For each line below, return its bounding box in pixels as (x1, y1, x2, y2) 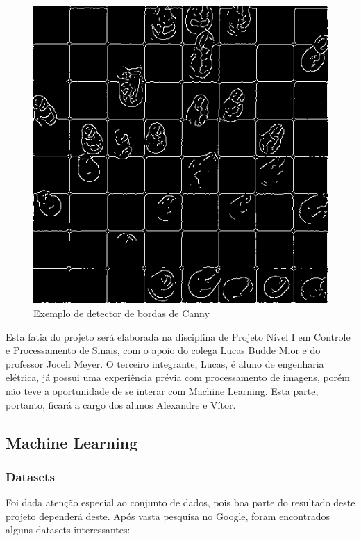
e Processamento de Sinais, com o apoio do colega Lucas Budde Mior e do (6, 343, 321, 357)
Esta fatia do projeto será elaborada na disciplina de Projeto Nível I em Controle (6, 329, 351, 344)
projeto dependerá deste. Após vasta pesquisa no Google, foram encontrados (6, 508, 330, 523)
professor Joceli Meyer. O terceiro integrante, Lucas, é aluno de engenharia (6, 356, 324, 371)
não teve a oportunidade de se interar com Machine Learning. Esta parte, (6, 384, 319, 398)
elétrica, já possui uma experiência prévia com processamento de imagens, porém (6, 370, 350, 385)
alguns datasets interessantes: (6, 522, 131, 537)
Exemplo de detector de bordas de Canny (33, 306, 210, 321)
